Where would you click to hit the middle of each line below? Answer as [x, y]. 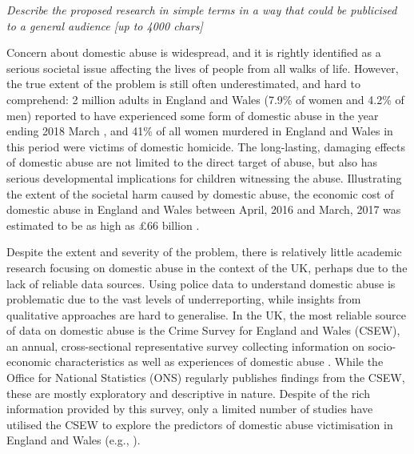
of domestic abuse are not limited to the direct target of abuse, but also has [192, 162]
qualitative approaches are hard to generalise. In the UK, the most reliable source [206, 314]
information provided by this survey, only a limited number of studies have [190, 409]
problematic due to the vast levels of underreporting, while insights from [184, 299]
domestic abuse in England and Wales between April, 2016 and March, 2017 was [204, 209]
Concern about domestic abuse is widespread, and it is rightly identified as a [194, 52]
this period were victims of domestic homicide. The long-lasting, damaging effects [206, 146]
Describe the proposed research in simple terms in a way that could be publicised [202, 10]
